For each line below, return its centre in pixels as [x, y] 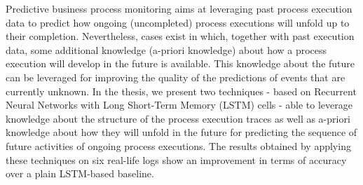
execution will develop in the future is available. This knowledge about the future [180, 63]
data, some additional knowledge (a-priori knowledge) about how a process [166, 49]
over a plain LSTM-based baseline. [80, 173]
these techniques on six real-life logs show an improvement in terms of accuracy [176, 159]
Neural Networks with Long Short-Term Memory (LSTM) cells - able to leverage [179, 105]
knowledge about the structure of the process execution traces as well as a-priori [178, 118]
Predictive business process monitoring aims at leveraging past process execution [179, 8]
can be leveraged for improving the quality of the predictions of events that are [176, 77]
